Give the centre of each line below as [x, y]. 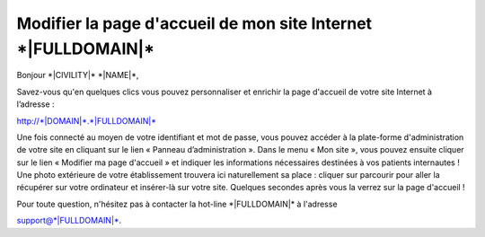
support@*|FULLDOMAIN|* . [69, 221]
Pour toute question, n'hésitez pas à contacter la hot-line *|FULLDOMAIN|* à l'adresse [177, 204]
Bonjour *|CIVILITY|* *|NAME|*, [78, 75]
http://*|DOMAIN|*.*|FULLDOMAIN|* [87, 120]
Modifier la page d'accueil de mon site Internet [194, 23]
